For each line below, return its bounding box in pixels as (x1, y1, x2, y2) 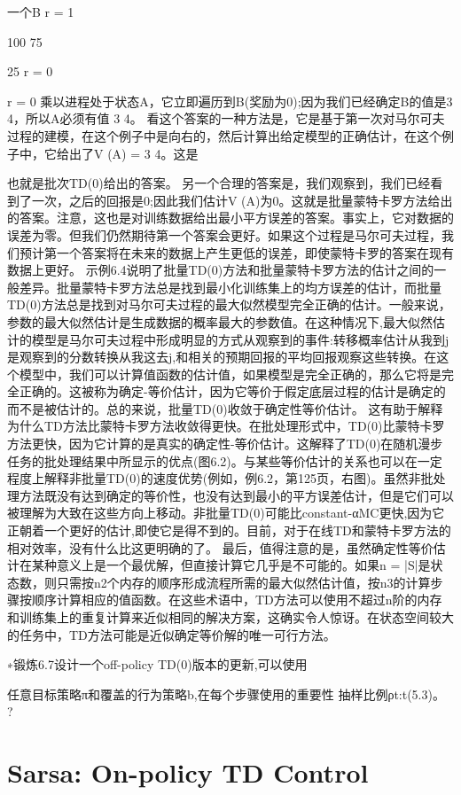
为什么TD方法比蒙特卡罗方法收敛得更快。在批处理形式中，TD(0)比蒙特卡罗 (7, 417, 445, 435)
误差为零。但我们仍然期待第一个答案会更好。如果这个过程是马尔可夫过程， (7, 225, 441, 244)
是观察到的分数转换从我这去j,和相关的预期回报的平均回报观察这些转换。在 (7, 347, 437, 366)
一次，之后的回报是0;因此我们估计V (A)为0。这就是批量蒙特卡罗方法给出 (31, 191, 453, 209)
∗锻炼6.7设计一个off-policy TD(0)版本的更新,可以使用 (7, 655, 308, 674)
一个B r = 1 (7, 3, 74, 20)
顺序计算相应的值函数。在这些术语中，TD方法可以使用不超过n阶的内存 (31, 590, 442, 609)
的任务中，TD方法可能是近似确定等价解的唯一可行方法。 (7, 625, 336, 643)
